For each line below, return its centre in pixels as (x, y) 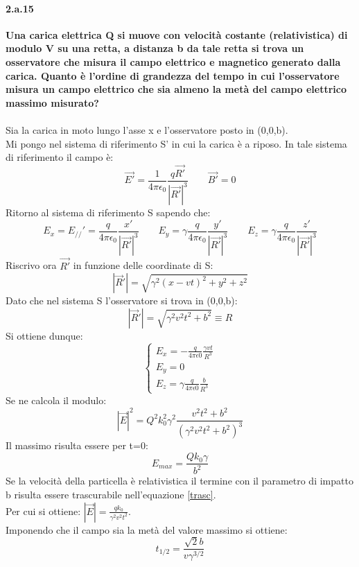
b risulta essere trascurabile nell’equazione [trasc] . (111, 495)
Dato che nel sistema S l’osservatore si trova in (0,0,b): (122, 300)
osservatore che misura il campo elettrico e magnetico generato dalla (173, 61)
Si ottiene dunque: (44, 335)
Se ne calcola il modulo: (56, 400)
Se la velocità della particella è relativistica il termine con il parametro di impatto (179, 481)
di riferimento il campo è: (60, 157)
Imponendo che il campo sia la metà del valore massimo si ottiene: (147, 529)
